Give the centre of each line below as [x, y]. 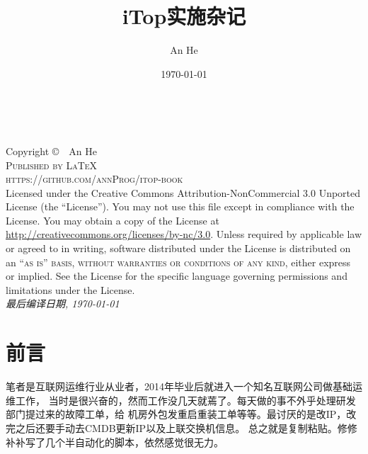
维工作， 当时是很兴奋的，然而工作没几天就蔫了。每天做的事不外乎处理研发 [181, 400]
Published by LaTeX [52, 165]
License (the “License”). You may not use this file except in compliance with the [180, 206]
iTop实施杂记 [184, 16]
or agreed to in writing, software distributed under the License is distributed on [178, 248]
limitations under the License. [70, 289]
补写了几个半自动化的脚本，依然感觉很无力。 [119, 442]
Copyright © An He [51, 151]
